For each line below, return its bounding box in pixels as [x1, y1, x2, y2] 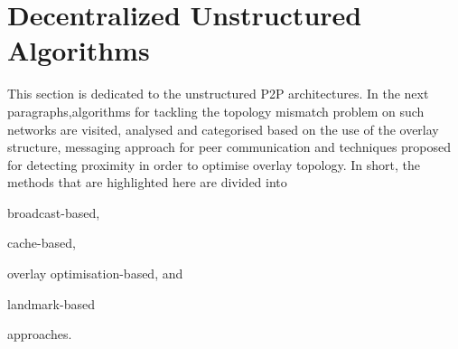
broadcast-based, [7, 203, 100, 222]
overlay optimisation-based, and [7, 264, 183, 283]
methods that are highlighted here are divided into [7, 173, 287, 192]
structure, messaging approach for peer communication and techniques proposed [7, 137, 452, 156]
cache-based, [7, 233, 76, 252]
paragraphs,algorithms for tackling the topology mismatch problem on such [7, 101, 425, 120]
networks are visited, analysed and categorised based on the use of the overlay [7, 119, 439, 138]
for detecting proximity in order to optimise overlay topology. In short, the [7, 155, 420, 174]
